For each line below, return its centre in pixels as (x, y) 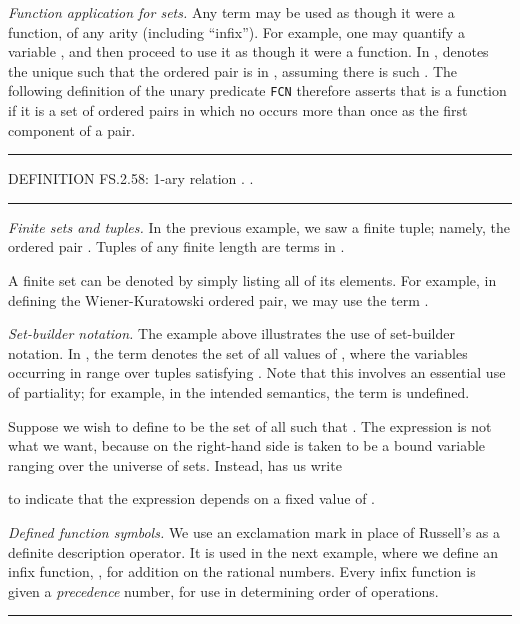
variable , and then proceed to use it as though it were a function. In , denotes (248, 51)
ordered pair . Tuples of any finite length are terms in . (176, 246)
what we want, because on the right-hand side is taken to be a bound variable (247, 445)
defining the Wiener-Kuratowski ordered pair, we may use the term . (218, 299)
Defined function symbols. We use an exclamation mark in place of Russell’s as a (254, 531)
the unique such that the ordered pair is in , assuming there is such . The (232, 70)
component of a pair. (72, 129)
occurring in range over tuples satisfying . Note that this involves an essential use (257, 372)
